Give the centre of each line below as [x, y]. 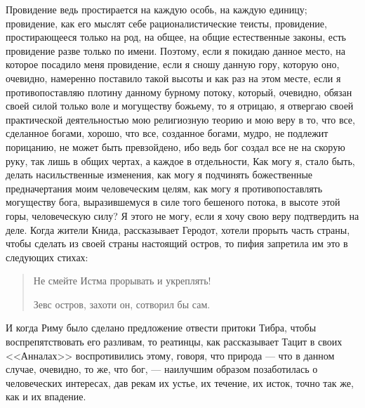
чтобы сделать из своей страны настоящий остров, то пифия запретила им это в [177, 243]
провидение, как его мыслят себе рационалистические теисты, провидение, [166, 23]
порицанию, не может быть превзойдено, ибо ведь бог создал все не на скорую [175, 146]
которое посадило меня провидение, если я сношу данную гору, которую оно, [173, 64]
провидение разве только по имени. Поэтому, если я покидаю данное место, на [175, 50]
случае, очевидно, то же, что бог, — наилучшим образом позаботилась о [162, 369]
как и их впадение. [46, 396]
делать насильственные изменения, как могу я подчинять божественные [159, 175]
